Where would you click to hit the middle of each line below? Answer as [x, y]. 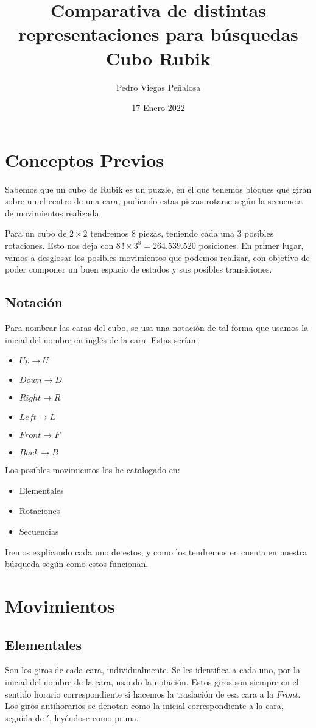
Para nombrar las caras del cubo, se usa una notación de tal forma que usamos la [157, 327]
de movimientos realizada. [53, 212]
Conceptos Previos [85, 159]
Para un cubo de [36, 233]
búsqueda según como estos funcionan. [77, 564]
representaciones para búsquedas [158, 34]
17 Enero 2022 [158, 108]
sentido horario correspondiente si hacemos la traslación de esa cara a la [139, 694]
